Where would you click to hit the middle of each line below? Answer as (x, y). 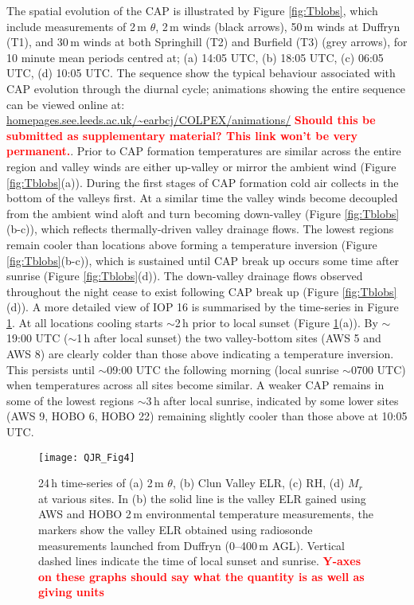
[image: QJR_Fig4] (87, 457)
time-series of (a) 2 (107, 483)
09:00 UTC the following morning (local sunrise (223, 369)
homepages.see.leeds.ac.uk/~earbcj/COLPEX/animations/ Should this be (191, 120)
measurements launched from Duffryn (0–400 (148, 545)
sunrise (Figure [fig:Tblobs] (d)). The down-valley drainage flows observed (185, 276)
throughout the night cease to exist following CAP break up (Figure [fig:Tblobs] (202, 291)
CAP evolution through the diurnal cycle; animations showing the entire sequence (206, 88)
